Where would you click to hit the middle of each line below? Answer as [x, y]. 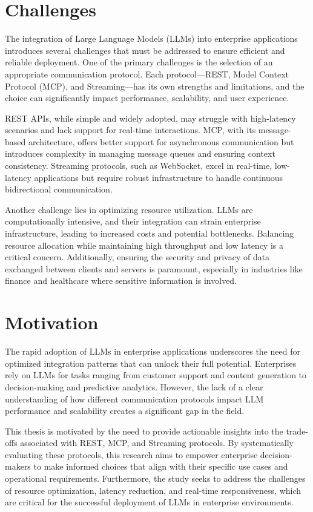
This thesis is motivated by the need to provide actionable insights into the [144, 431]
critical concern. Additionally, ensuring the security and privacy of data [137, 257]
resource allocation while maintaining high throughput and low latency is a [144, 245]
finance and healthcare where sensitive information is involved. [121, 281]
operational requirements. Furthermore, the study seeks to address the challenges [155, 478]
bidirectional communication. [59, 189]
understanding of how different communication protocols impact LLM [134, 399]
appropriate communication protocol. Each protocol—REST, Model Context [147, 74]
